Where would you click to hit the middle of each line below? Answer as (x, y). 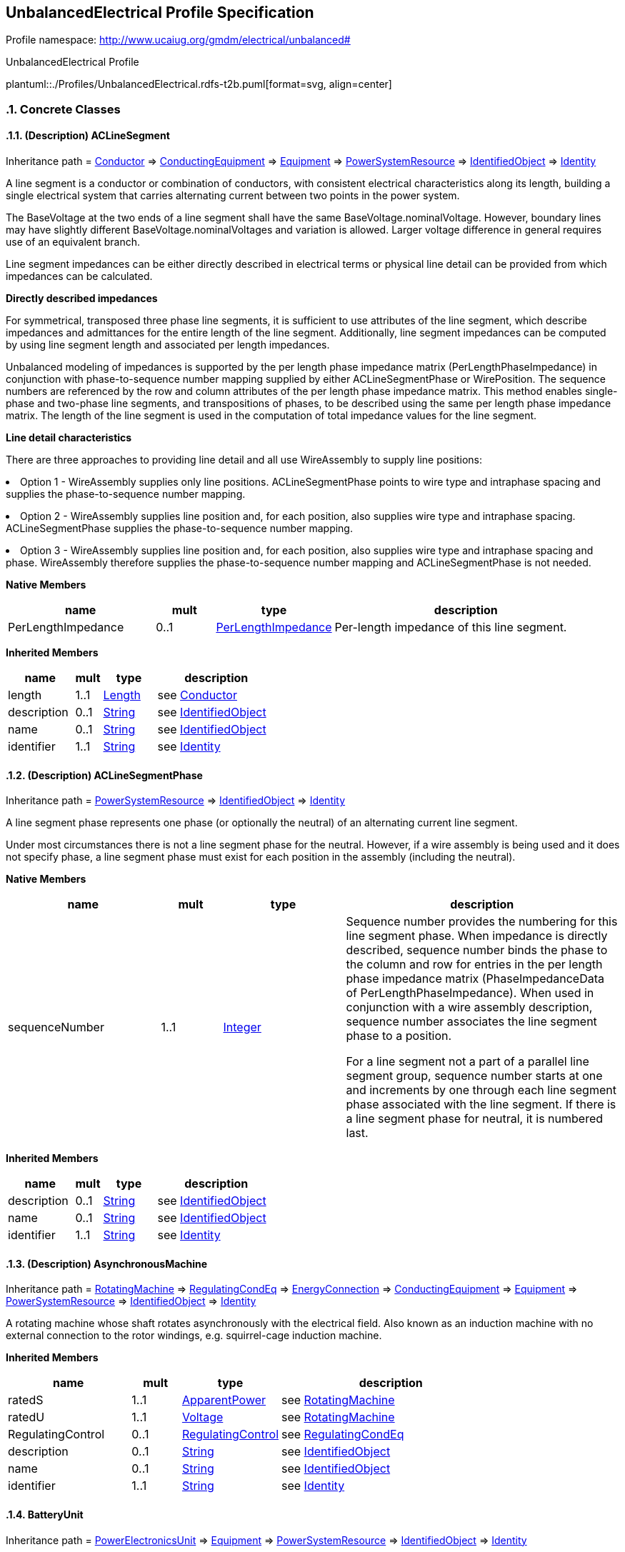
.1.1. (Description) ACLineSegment (88, 136)
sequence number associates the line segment (471, 1022)
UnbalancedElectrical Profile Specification (160, 12)
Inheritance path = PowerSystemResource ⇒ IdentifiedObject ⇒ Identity (176, 801)
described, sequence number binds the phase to (477, 950)
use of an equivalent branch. (73, 242)
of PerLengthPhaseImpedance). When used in (470, 993)
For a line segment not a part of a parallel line (467, 1062)
